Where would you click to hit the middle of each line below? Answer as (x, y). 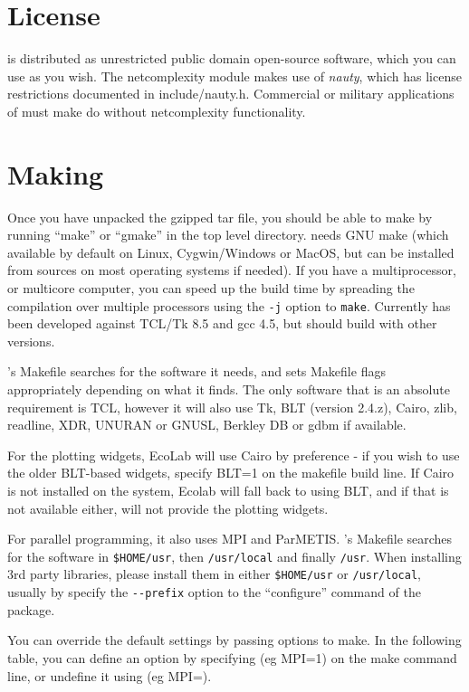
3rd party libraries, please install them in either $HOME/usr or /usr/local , (214, 574)
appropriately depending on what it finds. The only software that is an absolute (229, 389)
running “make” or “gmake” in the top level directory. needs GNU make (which (228, 235)
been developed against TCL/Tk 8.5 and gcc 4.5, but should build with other (222, 323)
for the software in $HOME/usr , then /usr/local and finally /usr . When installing (234, 556)
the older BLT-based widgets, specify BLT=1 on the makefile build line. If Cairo (231, 473)
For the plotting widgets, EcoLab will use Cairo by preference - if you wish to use (234, 455)
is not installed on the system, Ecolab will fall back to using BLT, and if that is (228, 490)
